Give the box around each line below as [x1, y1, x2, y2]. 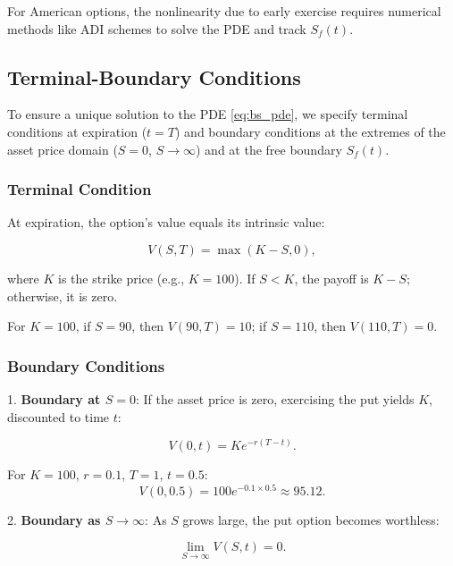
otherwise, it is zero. [7, 286, 118, 305]
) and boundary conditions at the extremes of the [175, 122, 446, 140]
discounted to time [7, 407, 110, 426]
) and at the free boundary [195, 139, 342, 158]
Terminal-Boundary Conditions [7, 63, 301, 90]
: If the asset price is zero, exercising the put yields [135, 389, 415, 408]
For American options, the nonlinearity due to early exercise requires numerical [7, 2, 441, 20]
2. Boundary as [7, 510, 101, 528]
